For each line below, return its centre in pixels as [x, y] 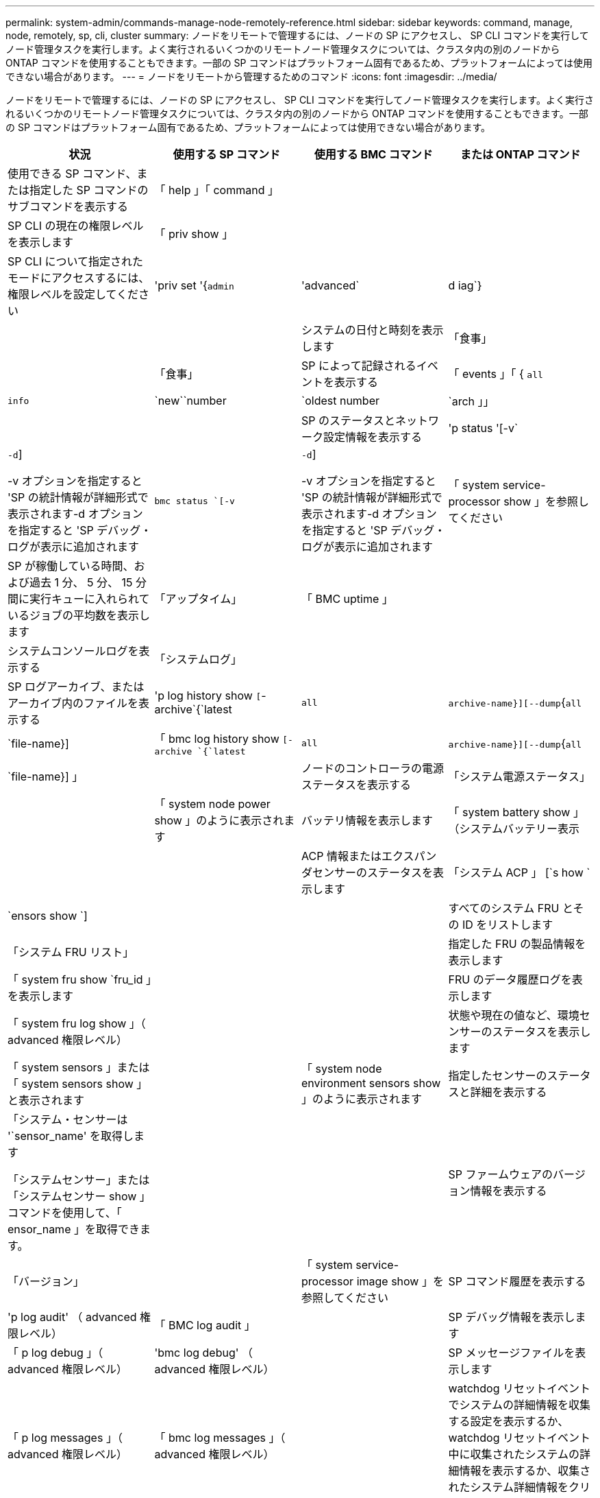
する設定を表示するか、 [509, 1421]
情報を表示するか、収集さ [525, 1471]
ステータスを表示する [357, 785]
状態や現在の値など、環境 [514, 1015]
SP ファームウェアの [501, 1174]
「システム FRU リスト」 [71, 952]
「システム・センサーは [68, 1119]
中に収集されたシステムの [514, 1454]
